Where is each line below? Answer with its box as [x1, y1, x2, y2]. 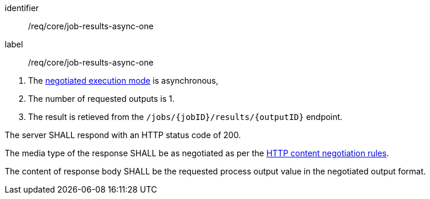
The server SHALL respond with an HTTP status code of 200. [5, 130, 241, 140]
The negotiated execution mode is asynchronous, [28, 76, 219, 85]
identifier [5, 3, 39, 13]
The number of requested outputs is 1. [28, 94, 175, 104]
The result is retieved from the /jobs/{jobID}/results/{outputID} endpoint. [28, 112, 343, 122]
